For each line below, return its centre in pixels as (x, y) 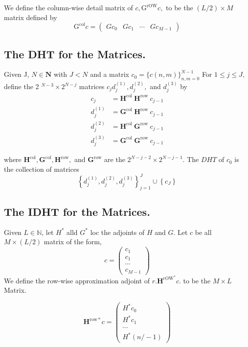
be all (203, 232)
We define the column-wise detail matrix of (68, 7)
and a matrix (110, 74)
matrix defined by (31, 17)
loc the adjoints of (117, 232)
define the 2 (22, 86)
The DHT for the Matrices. (75, 54)
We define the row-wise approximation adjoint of (77, 280)
